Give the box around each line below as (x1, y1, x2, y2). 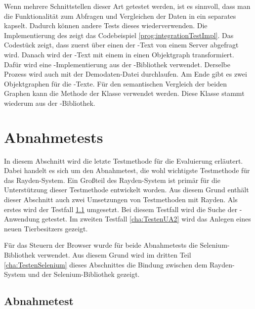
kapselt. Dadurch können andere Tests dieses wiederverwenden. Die (4, 20, 208, 31)
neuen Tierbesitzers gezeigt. (4, 223, 88, 233)
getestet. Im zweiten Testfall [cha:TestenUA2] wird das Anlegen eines (42, 214, 251, 224)
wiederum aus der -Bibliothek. (4, 97, 95, 108)
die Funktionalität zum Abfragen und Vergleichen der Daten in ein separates (4, 10, 236, 21)
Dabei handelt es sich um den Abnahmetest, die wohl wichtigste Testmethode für (4, 165, 250, 176)
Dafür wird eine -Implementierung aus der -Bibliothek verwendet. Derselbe (4, 59, 230, 69)
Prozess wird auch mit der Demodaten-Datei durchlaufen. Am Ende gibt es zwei (4, 69, 247, 79)
